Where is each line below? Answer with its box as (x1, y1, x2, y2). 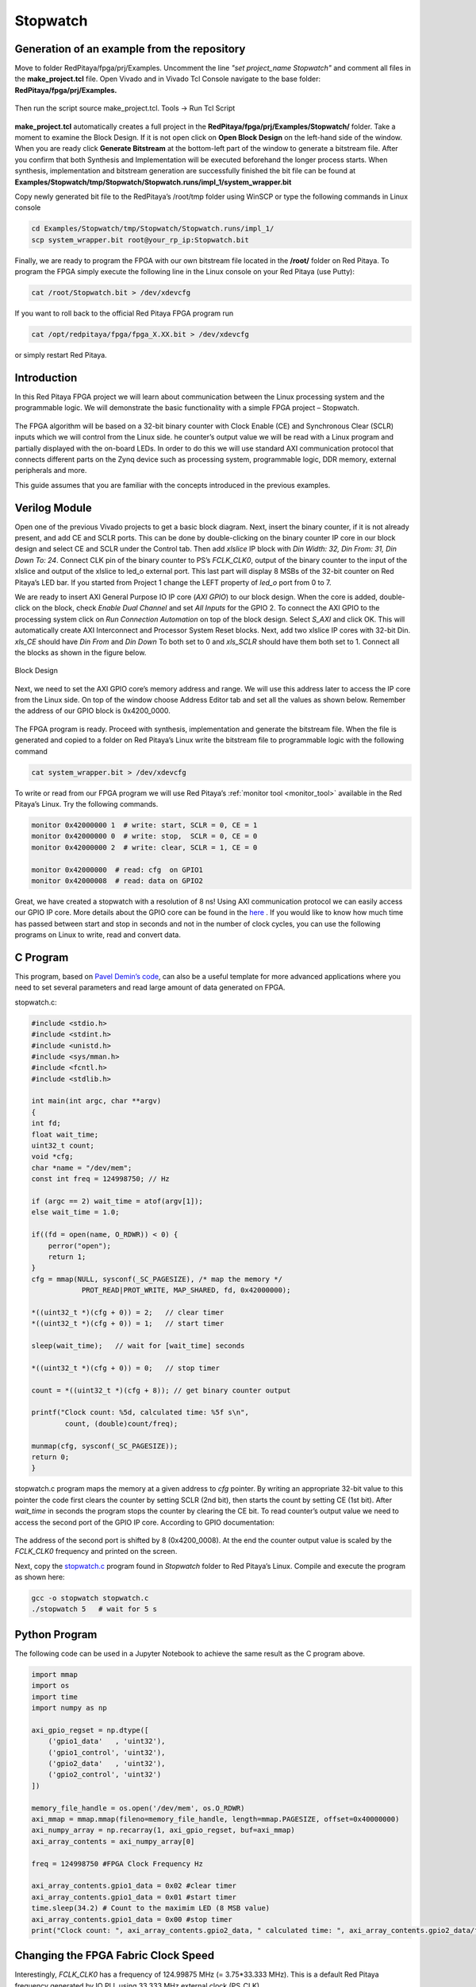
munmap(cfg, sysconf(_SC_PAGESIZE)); (31, 1441, 178, 1451)
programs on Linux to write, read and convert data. (14, 930, 182, 939)
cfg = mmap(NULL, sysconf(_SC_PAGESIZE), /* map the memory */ (31, 1274, 283, 1284)
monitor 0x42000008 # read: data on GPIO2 (31, 876, 204, 885)
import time (31, 1692, 79, 1701)
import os (31, 1681, 70, 1691)
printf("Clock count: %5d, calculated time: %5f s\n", (31, 1408, 249, 1417)
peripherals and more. (14, 466, 87, 475)
